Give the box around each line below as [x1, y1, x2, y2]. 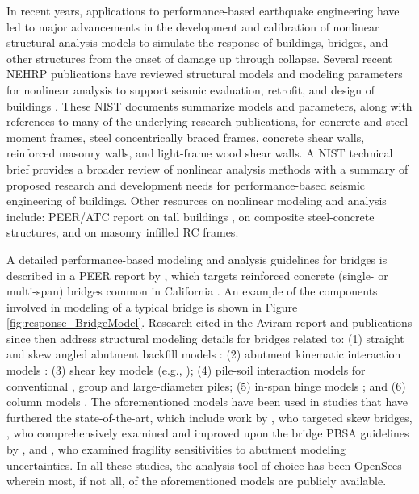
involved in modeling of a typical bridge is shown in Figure [6, 298, 298, 315]
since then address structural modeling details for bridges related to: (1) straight [6, 329, 404, 346]
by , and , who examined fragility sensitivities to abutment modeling [6, 441, 346, 458]
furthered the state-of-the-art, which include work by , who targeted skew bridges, [6, 408, 413, 425]
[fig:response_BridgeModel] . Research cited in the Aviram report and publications [6, 314, 413, 331]
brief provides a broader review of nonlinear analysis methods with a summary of [6, 160, 409, 177]
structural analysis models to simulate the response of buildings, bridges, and [6, 34, 388, 51]
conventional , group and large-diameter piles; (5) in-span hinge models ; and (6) [6, 377, 406, 394]
